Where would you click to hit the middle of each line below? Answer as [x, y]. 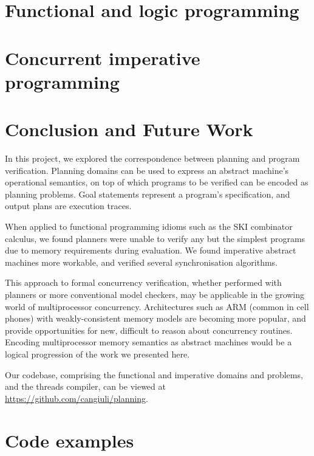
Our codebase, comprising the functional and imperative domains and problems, [154, 374]
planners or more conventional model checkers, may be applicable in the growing [155, 294]
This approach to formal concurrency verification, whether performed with [143, 282]
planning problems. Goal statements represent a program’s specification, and [148, 194]
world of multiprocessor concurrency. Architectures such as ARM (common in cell [157, 306]
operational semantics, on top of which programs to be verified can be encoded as [157, 182]
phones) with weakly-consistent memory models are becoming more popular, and [155, 318]
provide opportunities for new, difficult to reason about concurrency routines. [149, 330]
